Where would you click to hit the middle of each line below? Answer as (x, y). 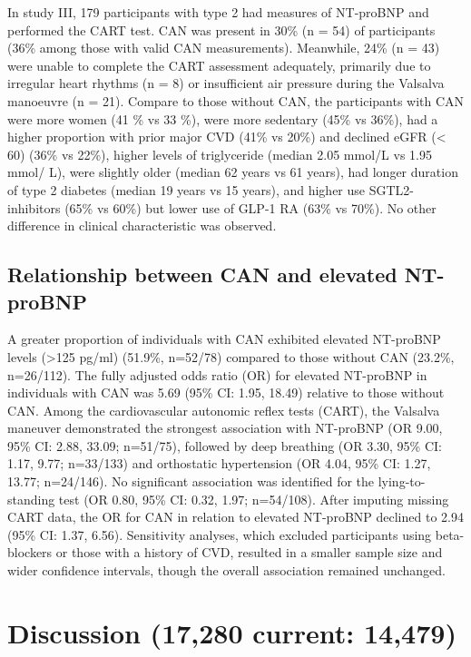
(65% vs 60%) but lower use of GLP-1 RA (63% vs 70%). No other (250, 207)
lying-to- (402, 481)
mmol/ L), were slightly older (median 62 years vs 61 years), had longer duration (233, 172)
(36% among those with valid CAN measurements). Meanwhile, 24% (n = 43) (224, 48)
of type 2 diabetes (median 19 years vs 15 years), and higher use (186, 189)
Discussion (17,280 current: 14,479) (232, 632)
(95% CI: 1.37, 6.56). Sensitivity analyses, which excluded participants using (220, 534)
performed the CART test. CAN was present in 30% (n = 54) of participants (221, 29)
